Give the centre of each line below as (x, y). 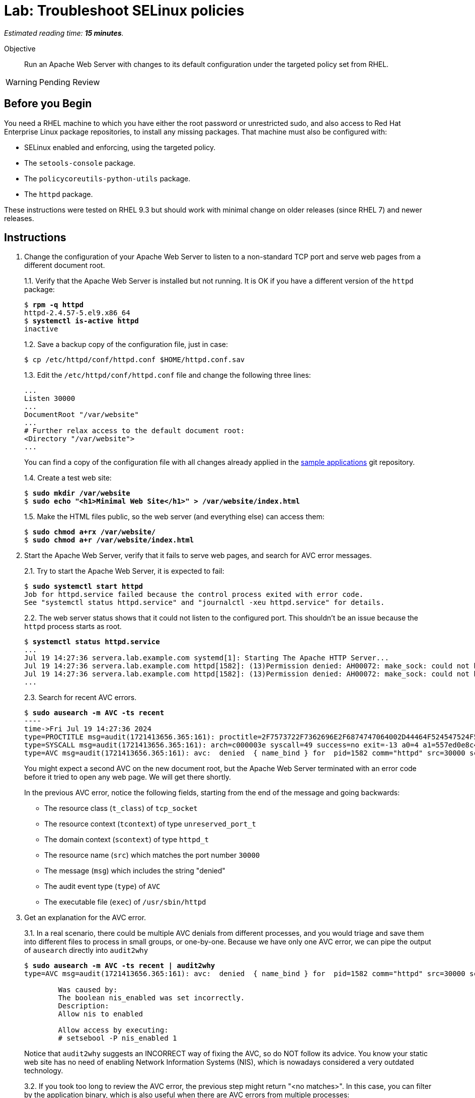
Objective (20, 48)
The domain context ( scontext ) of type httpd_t (127, 840)
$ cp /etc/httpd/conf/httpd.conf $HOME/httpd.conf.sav (135, 360)
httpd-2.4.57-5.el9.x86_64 (77, 313)
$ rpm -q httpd (54, 305)
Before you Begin (48, 104)
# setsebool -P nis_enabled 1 (117, 1038)
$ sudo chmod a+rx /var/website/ (90, 532)
